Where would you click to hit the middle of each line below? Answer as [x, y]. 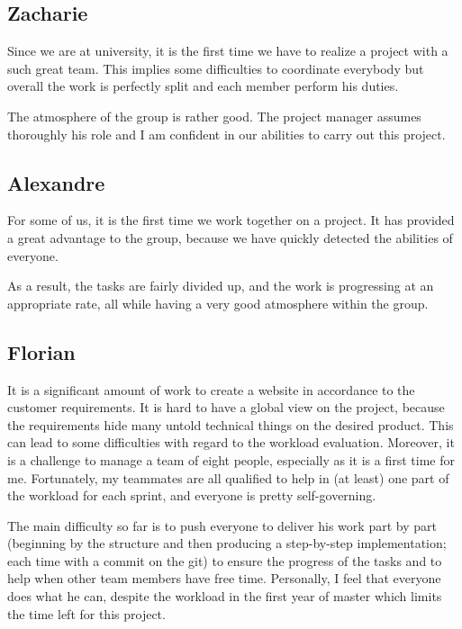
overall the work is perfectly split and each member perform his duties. [203, 86]
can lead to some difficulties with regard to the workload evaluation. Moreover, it [231, 442]
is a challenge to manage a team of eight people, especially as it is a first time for [231, 459]
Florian [41, 351]
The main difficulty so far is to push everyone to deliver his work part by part [222, 525]
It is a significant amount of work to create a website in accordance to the [211, 389]
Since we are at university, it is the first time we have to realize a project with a [228, 51]
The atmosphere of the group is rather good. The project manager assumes [214, 116]
